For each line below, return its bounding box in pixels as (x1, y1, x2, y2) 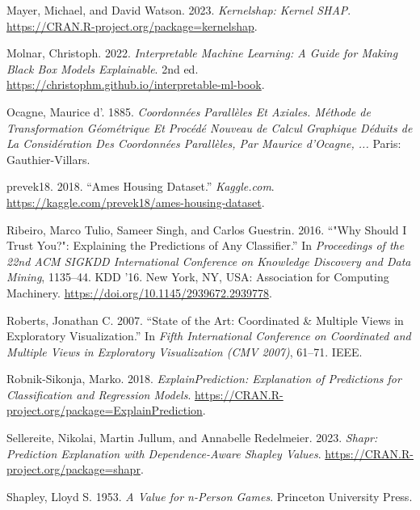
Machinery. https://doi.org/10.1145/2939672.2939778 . (6, 284, 272, 301)
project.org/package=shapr (6, 461, 141, 478)
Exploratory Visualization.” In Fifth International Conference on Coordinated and (6, 327, 411, 344)
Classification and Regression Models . (6, 386, 191, 403)
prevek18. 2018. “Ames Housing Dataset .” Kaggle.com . (6, 178, 275, 195)
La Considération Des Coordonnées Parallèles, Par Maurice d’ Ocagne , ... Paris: (6, 135, 401, 152)
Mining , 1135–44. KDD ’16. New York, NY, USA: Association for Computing (6, 268, 389, 285)
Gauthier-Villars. (6, 150, 90, 167)
